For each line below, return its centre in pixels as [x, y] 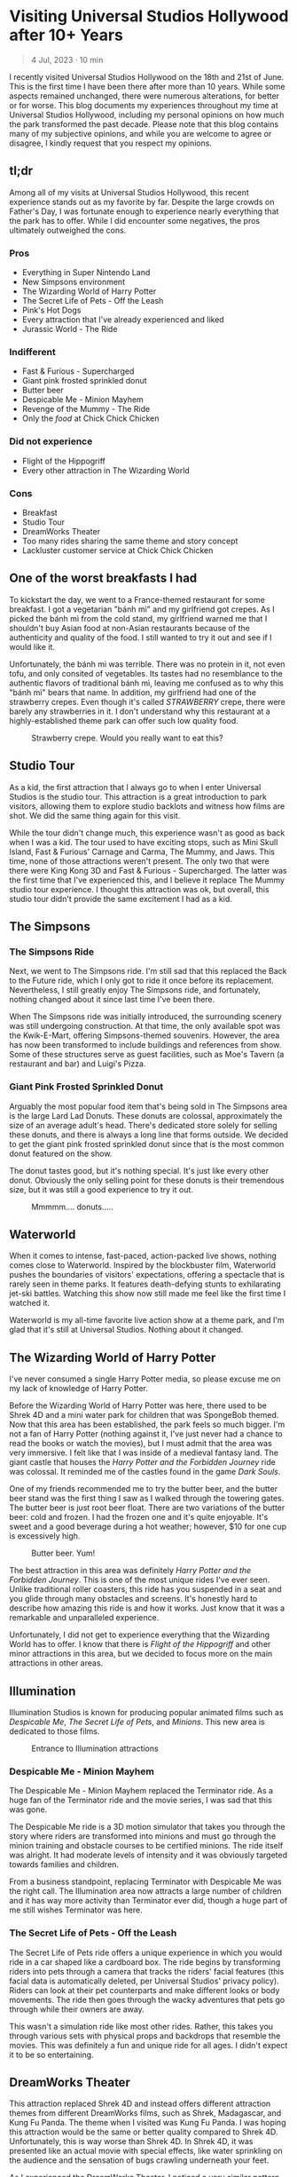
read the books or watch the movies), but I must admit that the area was [141, 1444]
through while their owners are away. [77, 2009]
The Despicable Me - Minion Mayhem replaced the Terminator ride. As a [141, 1791]
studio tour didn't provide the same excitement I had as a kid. [121, 899]
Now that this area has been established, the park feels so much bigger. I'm [147, 1425]
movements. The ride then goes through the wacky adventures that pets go [147, 1999]
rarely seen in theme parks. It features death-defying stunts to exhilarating [145, 1284]
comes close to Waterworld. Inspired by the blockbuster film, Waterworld [143, 1265]
